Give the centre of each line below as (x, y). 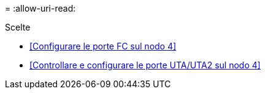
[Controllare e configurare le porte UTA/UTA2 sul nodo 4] (145, 65)
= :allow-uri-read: (40, 8)
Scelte (18, 27)
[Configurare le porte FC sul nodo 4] (103, 46)
